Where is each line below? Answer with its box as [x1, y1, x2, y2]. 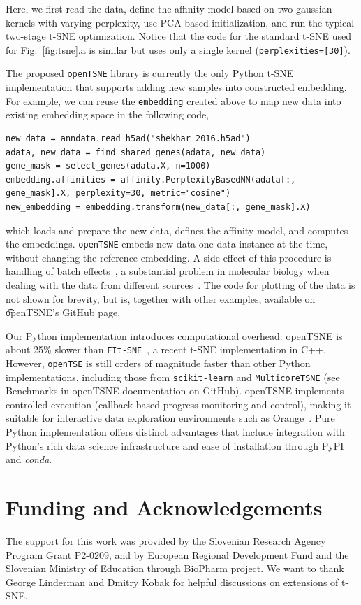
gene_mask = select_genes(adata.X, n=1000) [6, 161, 211, 171]
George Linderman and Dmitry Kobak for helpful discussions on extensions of [6, 574, 339, 589]
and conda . [6, 452, 52, 467]
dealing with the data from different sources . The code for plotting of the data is [6, 277, 355, 292]
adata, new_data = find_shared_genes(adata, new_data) [6, 147, 266, 157]
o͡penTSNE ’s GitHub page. [6, 305, 121, 320]
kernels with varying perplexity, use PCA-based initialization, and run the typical [6, 15, 355, 29]
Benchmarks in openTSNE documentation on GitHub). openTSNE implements [6, 383, 344, 398]
